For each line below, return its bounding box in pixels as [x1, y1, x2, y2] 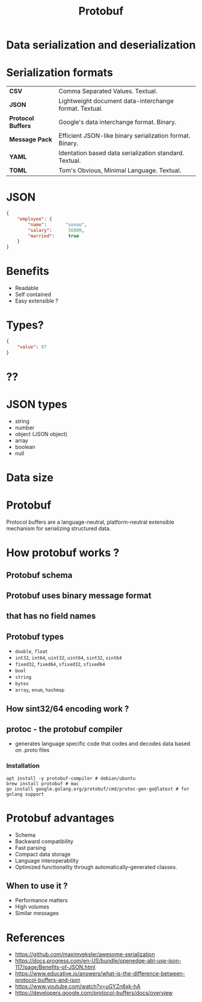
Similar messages [14, 910, 59, 917]
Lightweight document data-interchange [58, 97, 174, 105]
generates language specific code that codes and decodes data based [14, 740, 191, 747]
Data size [6, 471, 54, 484]
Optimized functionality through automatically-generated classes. [14, 863, 177, 870]
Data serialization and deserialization [6, 38, 196, 52]
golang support [6, 791, 44, 797]
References [6, 931, 65, 945]
